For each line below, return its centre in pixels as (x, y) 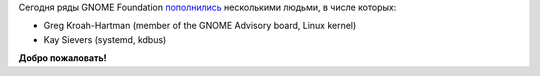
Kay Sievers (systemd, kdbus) (105, 39)
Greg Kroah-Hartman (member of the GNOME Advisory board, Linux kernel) (200, 26)
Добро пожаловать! (62, 58)
